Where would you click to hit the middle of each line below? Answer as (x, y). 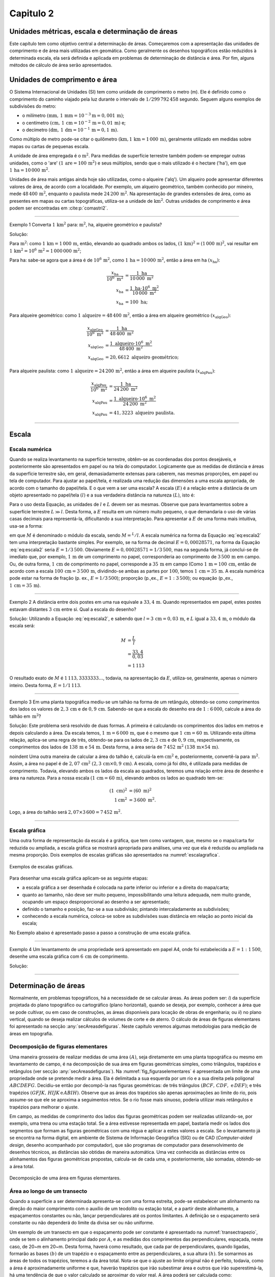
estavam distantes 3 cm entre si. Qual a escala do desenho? (73, 609)
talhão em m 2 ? (25, 716)
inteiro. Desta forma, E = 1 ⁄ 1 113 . (45, 685)
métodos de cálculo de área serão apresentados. (61, 65)
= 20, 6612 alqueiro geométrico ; (142, 357)
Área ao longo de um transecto (48, 1191)
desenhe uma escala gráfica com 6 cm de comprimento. (69, 956)
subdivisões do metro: (33, 106)
